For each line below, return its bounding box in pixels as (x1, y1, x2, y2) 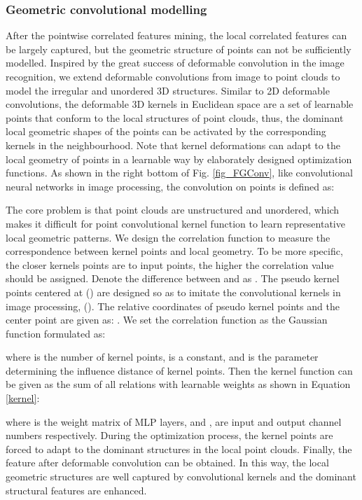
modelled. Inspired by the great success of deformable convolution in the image (6, 55, 344, 70)
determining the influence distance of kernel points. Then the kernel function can (6, 363, 353, 377)
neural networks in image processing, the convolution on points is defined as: (6, 179, 335, 193)
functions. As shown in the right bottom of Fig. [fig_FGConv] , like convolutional (6, 165, 353, 180)
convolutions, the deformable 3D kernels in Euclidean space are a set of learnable (6, 97, 354, 111)
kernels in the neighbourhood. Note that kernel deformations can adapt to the (6, 137, 340, 152)
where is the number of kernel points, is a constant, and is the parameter (6, 349, 319, 364)
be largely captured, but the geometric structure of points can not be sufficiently (6, 41, 351, 56)
